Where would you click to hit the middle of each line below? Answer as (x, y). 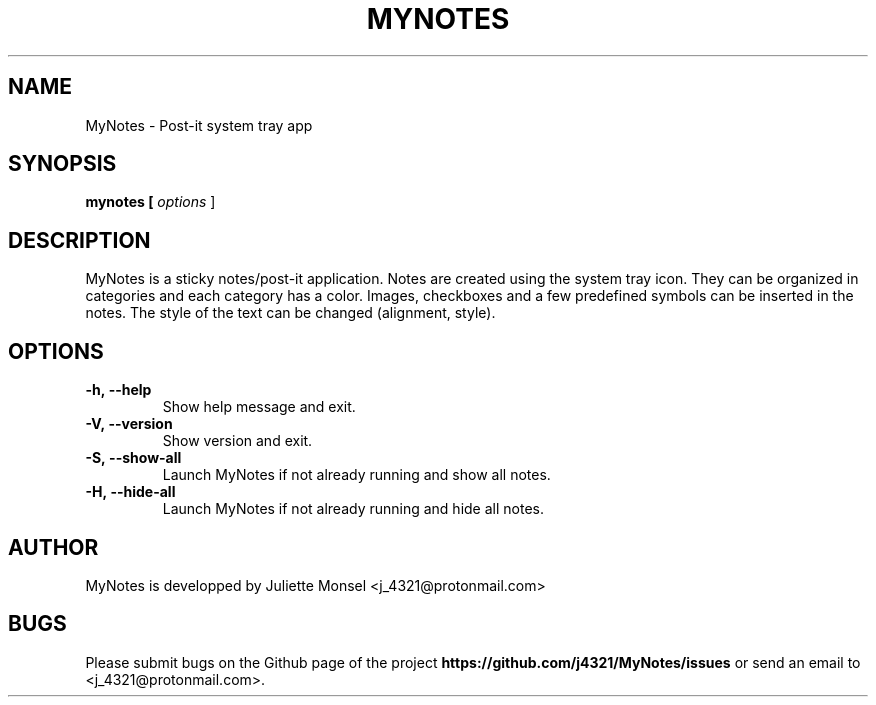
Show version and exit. (237, 441)
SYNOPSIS (62, 164)
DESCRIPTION (79, 240)
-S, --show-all (133, 458)
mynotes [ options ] (150, 202)
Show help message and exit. (259, 407)
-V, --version (129, 424)
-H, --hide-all (130, 492)
